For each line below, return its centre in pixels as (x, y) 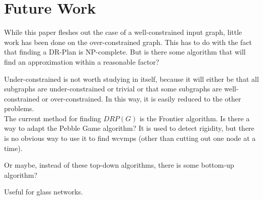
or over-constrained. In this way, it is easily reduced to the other (141, 98)
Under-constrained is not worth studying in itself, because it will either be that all (131, 79)
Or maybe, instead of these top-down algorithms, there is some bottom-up (119, 165)
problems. (19, 108)
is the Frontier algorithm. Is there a (194, 118)
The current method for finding (53, 118)
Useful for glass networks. (43, 192)
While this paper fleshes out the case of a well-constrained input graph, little (123, 32)
